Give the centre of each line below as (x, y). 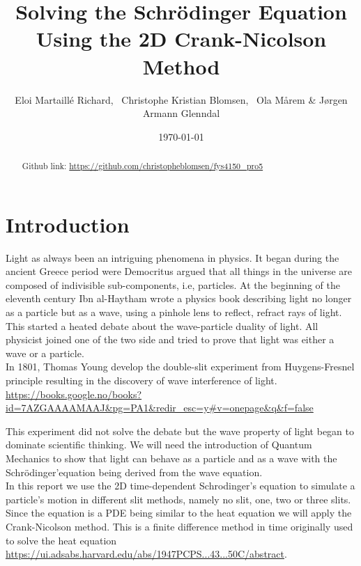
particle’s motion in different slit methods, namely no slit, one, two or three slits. (178, 499)
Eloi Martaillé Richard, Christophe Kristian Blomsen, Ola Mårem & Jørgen (181, 99)
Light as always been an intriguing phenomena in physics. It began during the (172, 257)
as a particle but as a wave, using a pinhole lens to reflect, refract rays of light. (174, 312)
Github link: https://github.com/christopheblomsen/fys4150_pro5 (143, 166)
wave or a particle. (45, 353)
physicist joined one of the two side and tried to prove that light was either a (170, 339)
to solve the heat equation (61, 540)
